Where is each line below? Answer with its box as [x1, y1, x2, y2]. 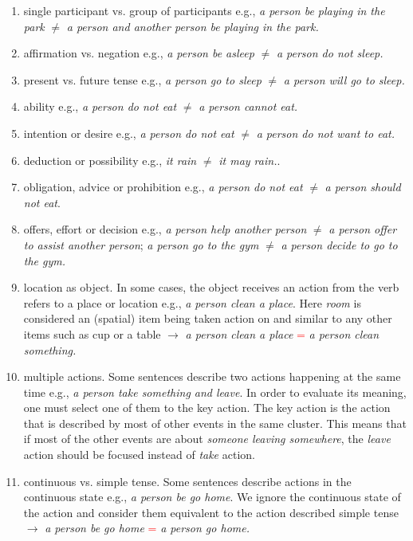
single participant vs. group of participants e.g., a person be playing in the [23, 2, 385, 18]
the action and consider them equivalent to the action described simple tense [23, 504, 399, 520]
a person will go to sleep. [283, 71, 405, 88]
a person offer [328, 221, 397, 237]
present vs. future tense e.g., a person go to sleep [23, 71, 262, 88]
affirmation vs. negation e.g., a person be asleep [23, 45, 254, 61]
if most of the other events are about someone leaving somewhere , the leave [23, 430, 391, 447]
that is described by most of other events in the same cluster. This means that [23, 414, 407, 431]
